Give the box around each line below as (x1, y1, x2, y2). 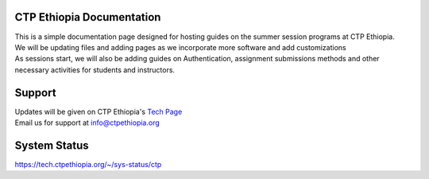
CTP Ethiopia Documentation (14, 10, 161, 24)
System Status (14, 138, 89, 152)
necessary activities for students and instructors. (14, 64, 175, 75)
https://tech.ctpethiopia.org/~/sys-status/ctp (14, 159, 162, 169)
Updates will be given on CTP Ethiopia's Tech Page (14, 107, 183, 116)
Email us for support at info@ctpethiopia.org (14, 118, 160, 127)
